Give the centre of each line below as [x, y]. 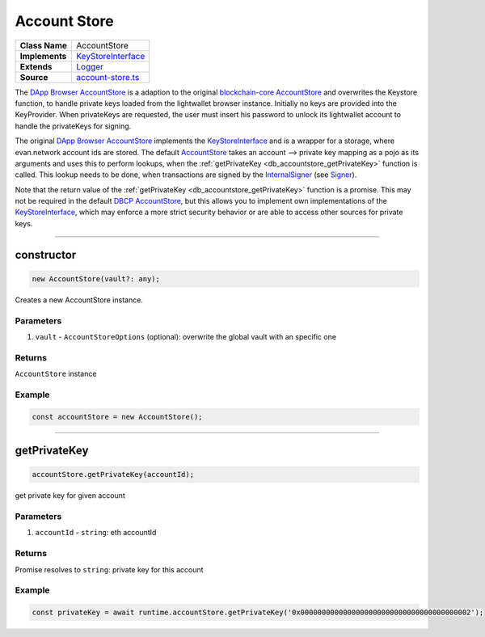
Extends [36, 66]
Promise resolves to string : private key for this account [109, 569]
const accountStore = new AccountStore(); [117, 417]
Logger [90, 66]
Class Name [44, 45]
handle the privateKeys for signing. [73, 126]
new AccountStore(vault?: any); [96, 278]
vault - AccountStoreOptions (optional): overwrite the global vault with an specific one [186, 336]
